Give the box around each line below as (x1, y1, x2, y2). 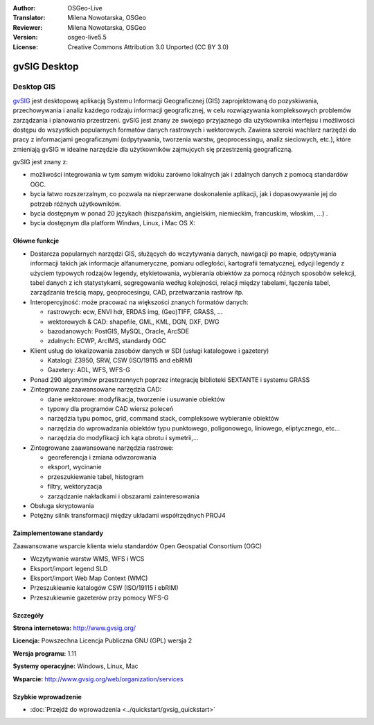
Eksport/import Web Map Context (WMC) (30, 574, 148, 582)
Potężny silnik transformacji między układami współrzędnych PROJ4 (30, 512, 226, 520)
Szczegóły (12, 611, 44, 620)
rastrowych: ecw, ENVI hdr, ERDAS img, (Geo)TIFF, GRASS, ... (47, 308, 223, 316)
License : (12, 42, 38, 51)
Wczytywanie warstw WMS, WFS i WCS (30, 554, 145, 563)
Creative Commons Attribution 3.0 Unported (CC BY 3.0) (67, 42, 229, 51)
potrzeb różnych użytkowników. (30, 200, 121, 208)
